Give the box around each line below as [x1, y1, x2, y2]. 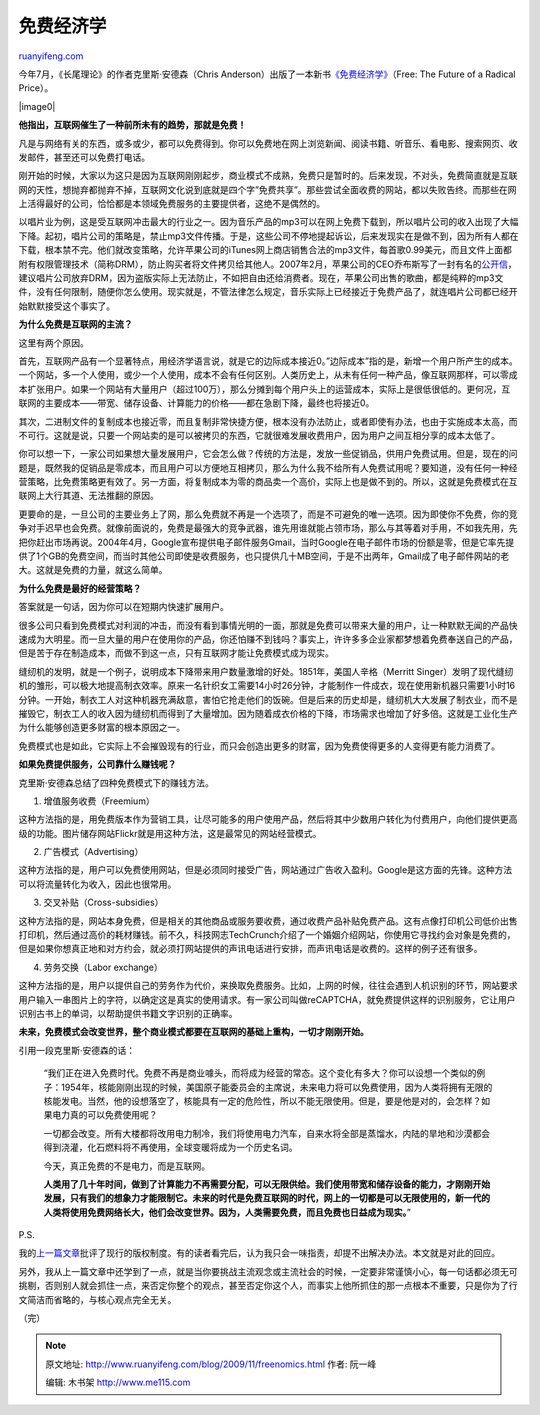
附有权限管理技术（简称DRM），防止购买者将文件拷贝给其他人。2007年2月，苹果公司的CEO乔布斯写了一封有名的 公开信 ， [18, 258, 517, 270]
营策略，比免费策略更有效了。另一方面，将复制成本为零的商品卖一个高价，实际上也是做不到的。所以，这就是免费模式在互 [18, 476, 518, 488]
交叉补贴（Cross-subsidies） [43, 896, 164, 909]
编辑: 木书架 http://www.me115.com [45, 1376, 191, 1389]
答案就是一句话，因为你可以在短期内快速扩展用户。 [18, 601, 229, 613]
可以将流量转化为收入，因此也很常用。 [18, 878, 177, 890]
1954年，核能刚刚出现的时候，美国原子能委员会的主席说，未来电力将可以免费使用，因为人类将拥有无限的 [60, 1081, 493, 1093]
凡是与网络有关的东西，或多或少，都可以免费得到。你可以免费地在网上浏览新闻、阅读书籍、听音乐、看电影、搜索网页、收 [18, 137, 518, 149]
